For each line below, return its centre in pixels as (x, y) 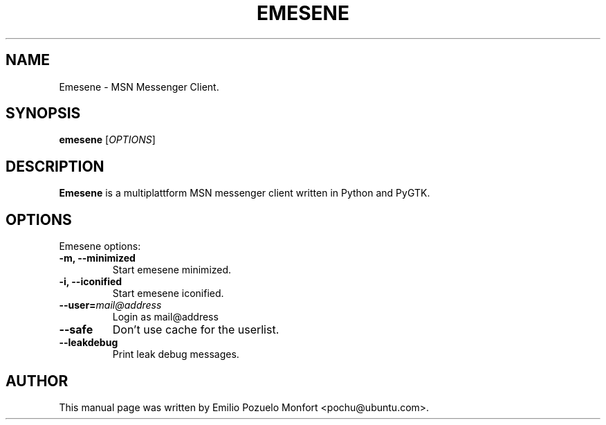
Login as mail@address (165, 317)
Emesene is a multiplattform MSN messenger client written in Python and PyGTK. (245, 193)
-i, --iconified (91, 282)
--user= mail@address (110, 305)
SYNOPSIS (43, 114)
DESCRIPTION (55, 166)
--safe (76, 330)
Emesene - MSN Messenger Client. (139, 87)
